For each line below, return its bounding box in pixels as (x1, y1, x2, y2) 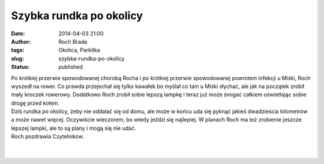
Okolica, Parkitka (58, 47, 100, 54)
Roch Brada (58, 38, 88, 45)
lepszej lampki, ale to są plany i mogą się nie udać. (11, 124, 136, 132)
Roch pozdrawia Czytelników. (11, 133, 84, 140)
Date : (11, 30, 25, 37)
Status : (11, 63, 30, 71)
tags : (11, 47, 25, 54)
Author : (11, 38, 31, 45)
